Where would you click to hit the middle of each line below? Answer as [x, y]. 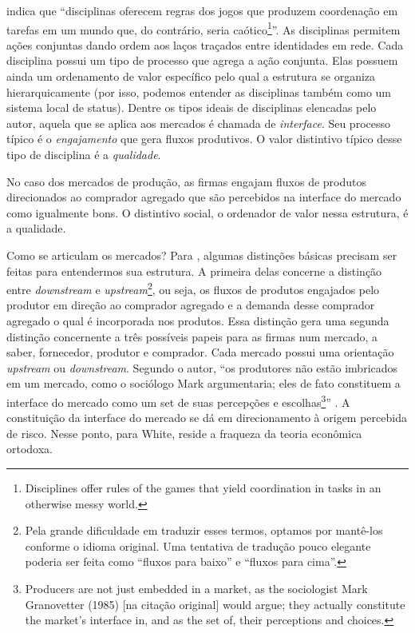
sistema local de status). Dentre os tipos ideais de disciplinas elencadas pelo [192, 107]
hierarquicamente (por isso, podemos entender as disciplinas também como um [199, 92]
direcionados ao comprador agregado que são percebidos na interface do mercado [204, 197]
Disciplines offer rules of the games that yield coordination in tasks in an [203, 488]
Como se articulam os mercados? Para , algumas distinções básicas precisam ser [202, 255]
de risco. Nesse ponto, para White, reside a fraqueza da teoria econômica [184, 433]
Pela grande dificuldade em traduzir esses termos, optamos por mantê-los [204, 530]
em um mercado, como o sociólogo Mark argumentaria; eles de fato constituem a [204, 383]
